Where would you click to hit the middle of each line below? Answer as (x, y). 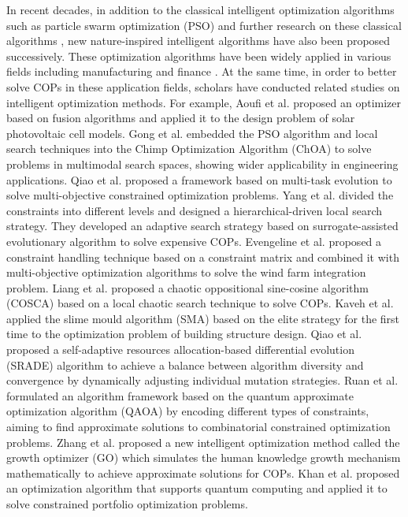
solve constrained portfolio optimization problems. (127, 504)
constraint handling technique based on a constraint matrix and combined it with (203, 257)
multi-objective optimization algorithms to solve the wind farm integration (186, 272)
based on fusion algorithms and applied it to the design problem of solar (181, 118)
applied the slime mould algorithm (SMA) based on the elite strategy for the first (203, 318)
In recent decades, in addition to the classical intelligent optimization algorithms (200, 9)
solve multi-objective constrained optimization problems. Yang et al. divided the (200, 195)
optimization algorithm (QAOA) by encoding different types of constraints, (188, 411)
